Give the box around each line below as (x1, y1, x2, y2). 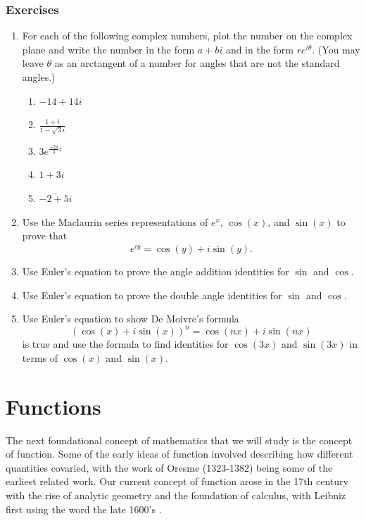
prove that (22, 228, 68, 243)
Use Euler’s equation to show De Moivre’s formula (22, 311, 239, 326)
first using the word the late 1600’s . (6, 501, 162, 516)
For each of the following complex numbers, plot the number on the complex (22, 28, 353, 43)
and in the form (225, 42, 294, 56)
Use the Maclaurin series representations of (22, 214, 208, 229)
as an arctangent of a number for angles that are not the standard (54, 56, 340, 70)
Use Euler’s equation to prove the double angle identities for (22, 287, 282, 302)
